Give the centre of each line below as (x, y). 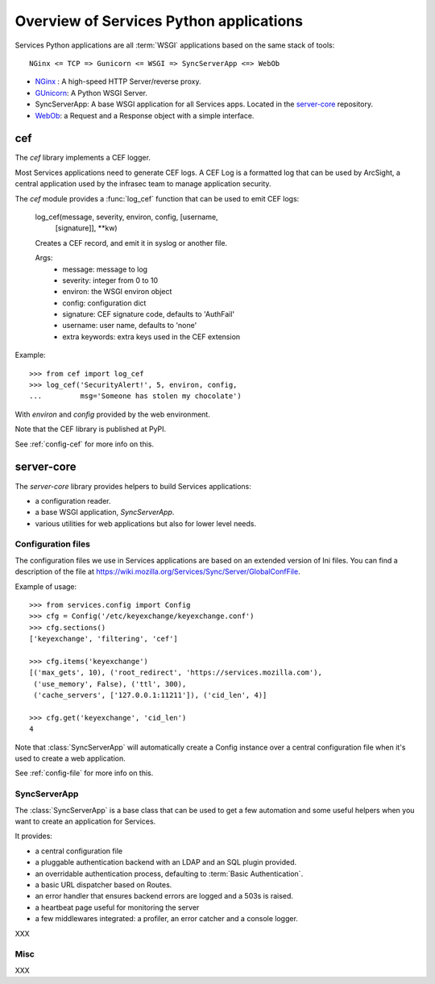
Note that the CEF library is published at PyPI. (91, 429)
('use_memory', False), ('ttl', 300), (110, 684)
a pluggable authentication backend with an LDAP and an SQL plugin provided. (166, 862)
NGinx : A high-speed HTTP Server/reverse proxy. (118, 81)
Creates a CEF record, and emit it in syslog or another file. (131, 243)
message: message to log (105, 269)
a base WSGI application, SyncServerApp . (105, 513)
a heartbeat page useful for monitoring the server (117, 907)
